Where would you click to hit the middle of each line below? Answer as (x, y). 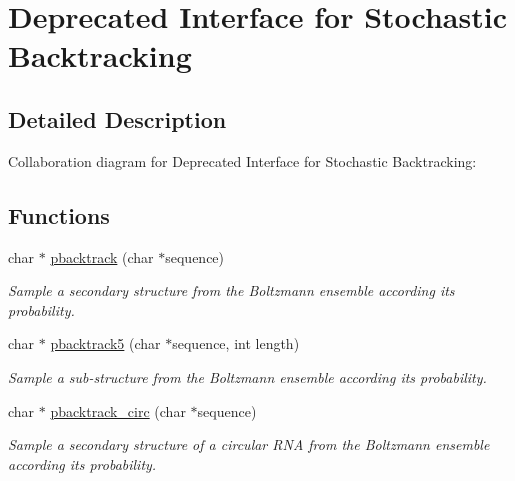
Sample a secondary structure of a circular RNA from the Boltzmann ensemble (249, 444)
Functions (59, 214)
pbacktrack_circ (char (118, 410)
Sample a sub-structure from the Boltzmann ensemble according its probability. (247, 376)
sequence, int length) (236, 343)
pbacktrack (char (102, 256)
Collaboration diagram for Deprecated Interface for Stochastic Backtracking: (242, 160)
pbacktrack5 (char (105, 343)
